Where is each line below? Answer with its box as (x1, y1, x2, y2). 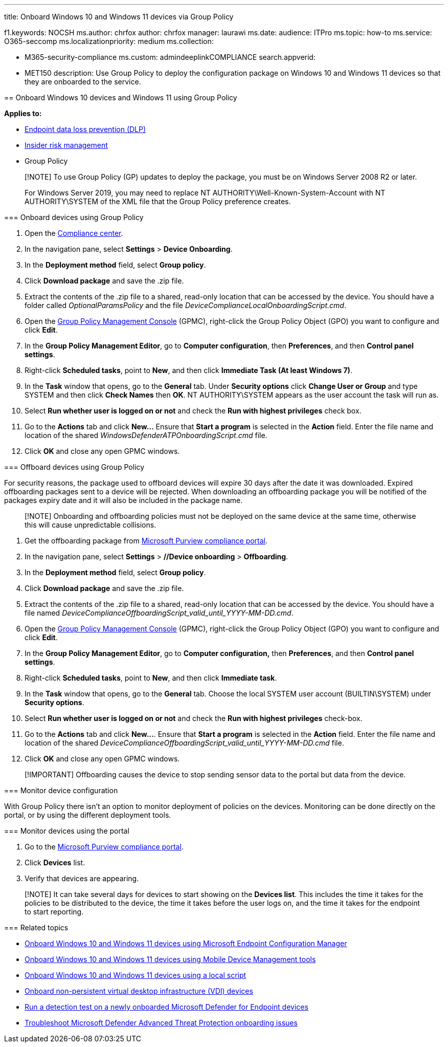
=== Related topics (4, 923, 69, 932)
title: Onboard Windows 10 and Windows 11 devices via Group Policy (4, 12, 234, 21)
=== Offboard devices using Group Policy (4, 463, 145, 471)
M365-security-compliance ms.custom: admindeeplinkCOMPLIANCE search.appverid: (25, 53, 316, 61)
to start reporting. (25, 907, 84, 916)
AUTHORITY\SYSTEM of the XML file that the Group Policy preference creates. (25, 197, 291, 206)
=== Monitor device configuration (4, 786, 118, 795)
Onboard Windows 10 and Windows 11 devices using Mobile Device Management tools (25, 955, 316, 964)
